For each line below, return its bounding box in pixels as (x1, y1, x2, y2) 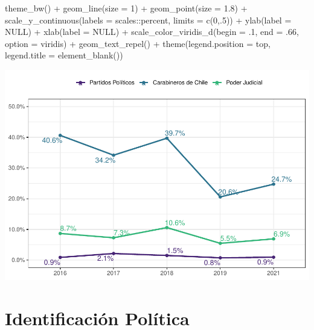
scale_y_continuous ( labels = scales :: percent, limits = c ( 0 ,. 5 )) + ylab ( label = (5, 13, 292, 26)
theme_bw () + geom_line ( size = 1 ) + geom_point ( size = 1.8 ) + (5, 2, 248, 14)
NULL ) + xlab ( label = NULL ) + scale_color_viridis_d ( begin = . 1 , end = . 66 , (5, 25, 299, 38)
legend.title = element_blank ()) (5, 49, 123, 61)
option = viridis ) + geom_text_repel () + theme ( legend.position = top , (5, 37, 271, 49)
